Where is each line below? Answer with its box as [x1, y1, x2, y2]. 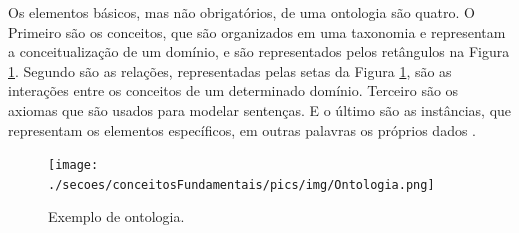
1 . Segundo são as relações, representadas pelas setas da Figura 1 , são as [8, 60, 452, 81]
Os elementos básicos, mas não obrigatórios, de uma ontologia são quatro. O [8, 2, 475, 22]
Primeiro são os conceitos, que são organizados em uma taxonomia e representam [8, 21, 506, 42]
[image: [48, 158, 99, 173]
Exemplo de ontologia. [48, 206, 185, 227]
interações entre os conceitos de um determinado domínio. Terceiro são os [8, 80, 459, 101]
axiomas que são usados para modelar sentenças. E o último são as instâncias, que [8, 99, 512, 120]
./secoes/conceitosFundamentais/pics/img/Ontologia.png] [48, 177, 435, 192]
